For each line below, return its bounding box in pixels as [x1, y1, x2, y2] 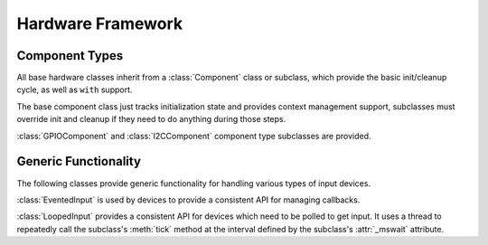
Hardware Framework [16, 14, 183, 33]
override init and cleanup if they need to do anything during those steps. [16, 114, 286, 125]
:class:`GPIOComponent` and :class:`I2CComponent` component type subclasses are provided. [16, 130, 371, 141]
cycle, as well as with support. [16, 84, 133, 95]
